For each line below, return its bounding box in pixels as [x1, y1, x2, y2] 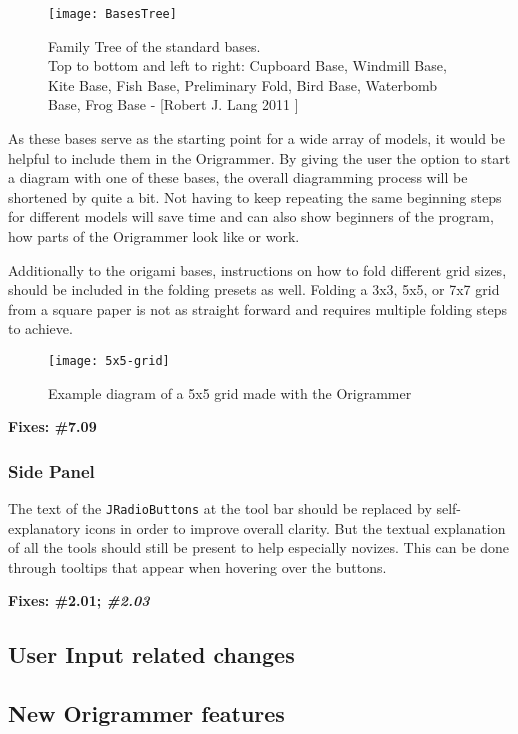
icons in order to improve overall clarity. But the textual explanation [85, 517, 506, 538]
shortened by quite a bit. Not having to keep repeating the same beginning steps [8, 186, 502, 207]
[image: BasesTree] [48, 7, 177, 21]
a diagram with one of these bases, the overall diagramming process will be [8, 167, 468, 188]
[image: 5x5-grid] [48, 353, 170, 368]
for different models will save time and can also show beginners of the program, [8, 206, 494, 227]
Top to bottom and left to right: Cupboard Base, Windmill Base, [48, 55, 447, 76]
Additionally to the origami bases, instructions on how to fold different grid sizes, [8, 259, 507, 280]
